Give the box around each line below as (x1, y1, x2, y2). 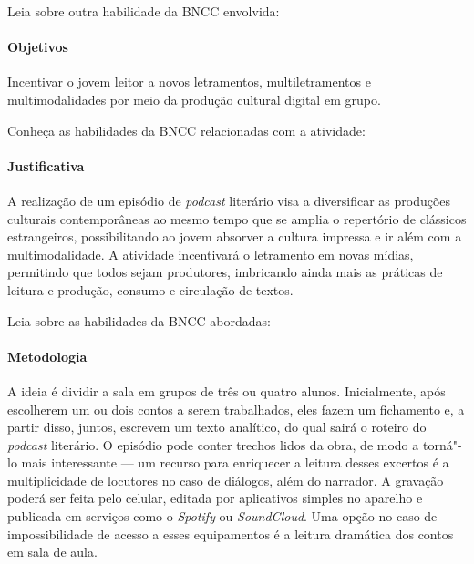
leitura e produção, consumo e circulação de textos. (7, 280, 294, 299)
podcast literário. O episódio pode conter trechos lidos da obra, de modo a (7, 435, 419, 454)
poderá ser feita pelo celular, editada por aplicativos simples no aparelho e (7, 488, 423, 508)
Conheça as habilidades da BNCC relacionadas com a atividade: (7, 120, 366, 139)
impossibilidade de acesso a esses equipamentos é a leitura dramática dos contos (7, 524, 454, 543)
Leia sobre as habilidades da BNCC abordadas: (7, 311, 271, 330)
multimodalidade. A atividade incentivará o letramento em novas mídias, (7, 244, 414, 263)
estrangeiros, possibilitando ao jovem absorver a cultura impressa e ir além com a (7, 227, 462, 246)
